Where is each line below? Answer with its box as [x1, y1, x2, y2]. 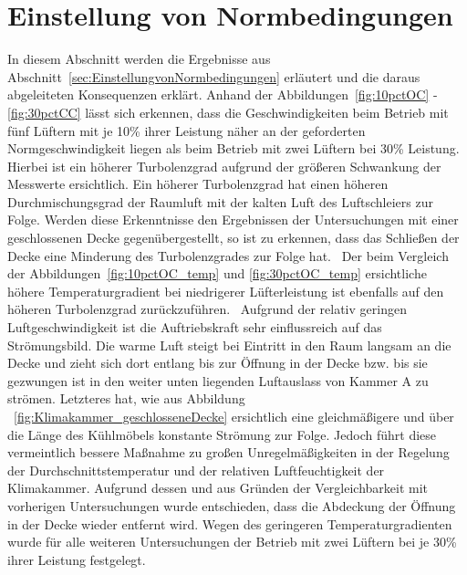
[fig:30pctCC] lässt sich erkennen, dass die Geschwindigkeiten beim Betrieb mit [7, 102, 449, 121]
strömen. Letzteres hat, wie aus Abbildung [7, 389, 245, 408]
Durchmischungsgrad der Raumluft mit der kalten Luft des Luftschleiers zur [7, 192, 433, 211]
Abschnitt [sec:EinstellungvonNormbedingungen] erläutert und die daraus [7, 67, 420, 86]
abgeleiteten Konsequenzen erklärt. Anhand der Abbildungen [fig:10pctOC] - [7, 85, 438, 104]
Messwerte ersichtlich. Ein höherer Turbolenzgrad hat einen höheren [7, 174, 389, 193]
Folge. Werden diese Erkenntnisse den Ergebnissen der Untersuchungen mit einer [7, 210, 459, 229]
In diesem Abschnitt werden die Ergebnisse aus [7, 49, 271, 68]
